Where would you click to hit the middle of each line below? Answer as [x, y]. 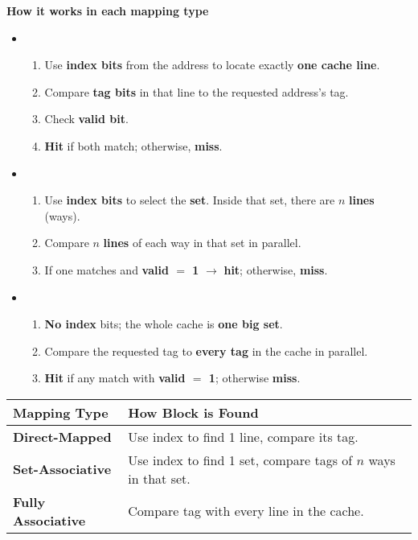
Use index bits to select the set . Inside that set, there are [190, 200]
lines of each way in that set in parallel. [202, 243]
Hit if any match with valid [115, 378]
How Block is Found [193, 412]
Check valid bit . [86, 119]
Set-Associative [62, 469]
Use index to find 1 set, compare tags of [240, 460]
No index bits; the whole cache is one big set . [164, 324]
